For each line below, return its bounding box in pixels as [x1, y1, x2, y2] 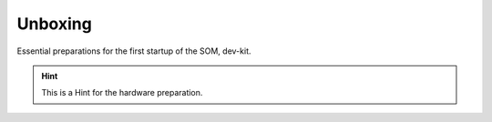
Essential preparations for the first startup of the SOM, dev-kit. [16, 46, 251, 56]
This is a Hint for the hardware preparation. [41, 87, 203, 98]
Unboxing [16, 14, 93, 34]
